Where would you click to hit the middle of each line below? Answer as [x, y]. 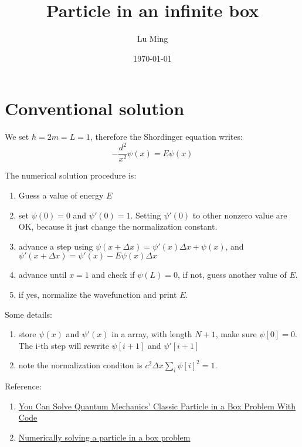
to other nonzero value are [240, 215]
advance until [43, 275]
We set [17, 137]
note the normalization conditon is [80, 365]
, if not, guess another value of [232, 275]
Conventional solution [95, 108]
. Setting [146, 215]
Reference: [23, 386]
